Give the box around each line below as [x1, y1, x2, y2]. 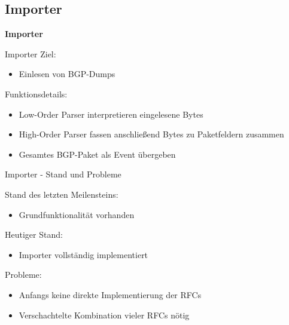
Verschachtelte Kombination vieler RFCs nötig [19, 308, 190, 321]
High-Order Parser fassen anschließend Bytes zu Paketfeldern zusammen [19, 128, 284, 140]
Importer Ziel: [5, 47, 56, 60]
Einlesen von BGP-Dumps [19, 68, 115, 80]
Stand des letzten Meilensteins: [5, 188, 118, 200]
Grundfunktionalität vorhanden [19, 208, 135, 220]
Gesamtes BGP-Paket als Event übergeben [19, 148, 176, 160]
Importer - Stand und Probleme [5, 168, 121, 180]
